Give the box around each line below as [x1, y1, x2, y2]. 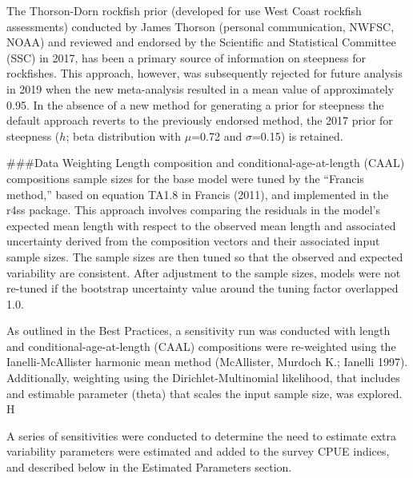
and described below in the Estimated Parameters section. [6, 459, 292, 476]
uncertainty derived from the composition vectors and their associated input [6, 233, 380, 249]
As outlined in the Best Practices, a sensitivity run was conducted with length [6, 322, 391, 339]
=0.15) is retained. [251, 127, 343, 144]
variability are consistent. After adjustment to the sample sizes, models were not [6, 264, 401, 281]
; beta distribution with [66, 127, 182, 144]
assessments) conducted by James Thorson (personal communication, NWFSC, [6, 18, 395, 34]
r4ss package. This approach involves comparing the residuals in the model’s [6, 201, 380, 218]
